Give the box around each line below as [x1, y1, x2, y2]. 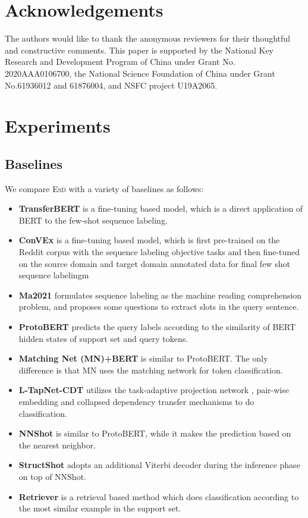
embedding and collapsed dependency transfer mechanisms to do [18, 395, 254, 407]
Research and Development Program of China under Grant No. [5, 55, 235, 68]
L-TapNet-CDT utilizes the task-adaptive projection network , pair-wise [18, 384, 289, 396]
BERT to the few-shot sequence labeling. [18, 214, 168, 226]
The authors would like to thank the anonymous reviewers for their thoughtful [5, 32, 290, 45]
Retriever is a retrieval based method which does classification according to [18, 490, 299, 503]
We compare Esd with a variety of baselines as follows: [5, 182, 204, 194]
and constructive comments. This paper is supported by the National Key [5, 43, 274, 56]
